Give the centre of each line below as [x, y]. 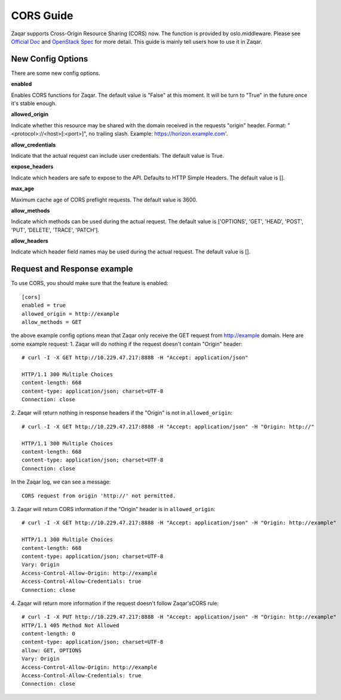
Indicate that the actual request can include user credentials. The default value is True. [118, 155]
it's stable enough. [34, 103]
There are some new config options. [56, 73]
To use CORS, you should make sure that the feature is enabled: [90, 283]
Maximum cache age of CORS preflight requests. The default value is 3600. [104, 200]
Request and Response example [72, 269]
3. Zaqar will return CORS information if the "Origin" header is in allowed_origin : [113, 509]
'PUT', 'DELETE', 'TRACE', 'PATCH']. [55, 230]
